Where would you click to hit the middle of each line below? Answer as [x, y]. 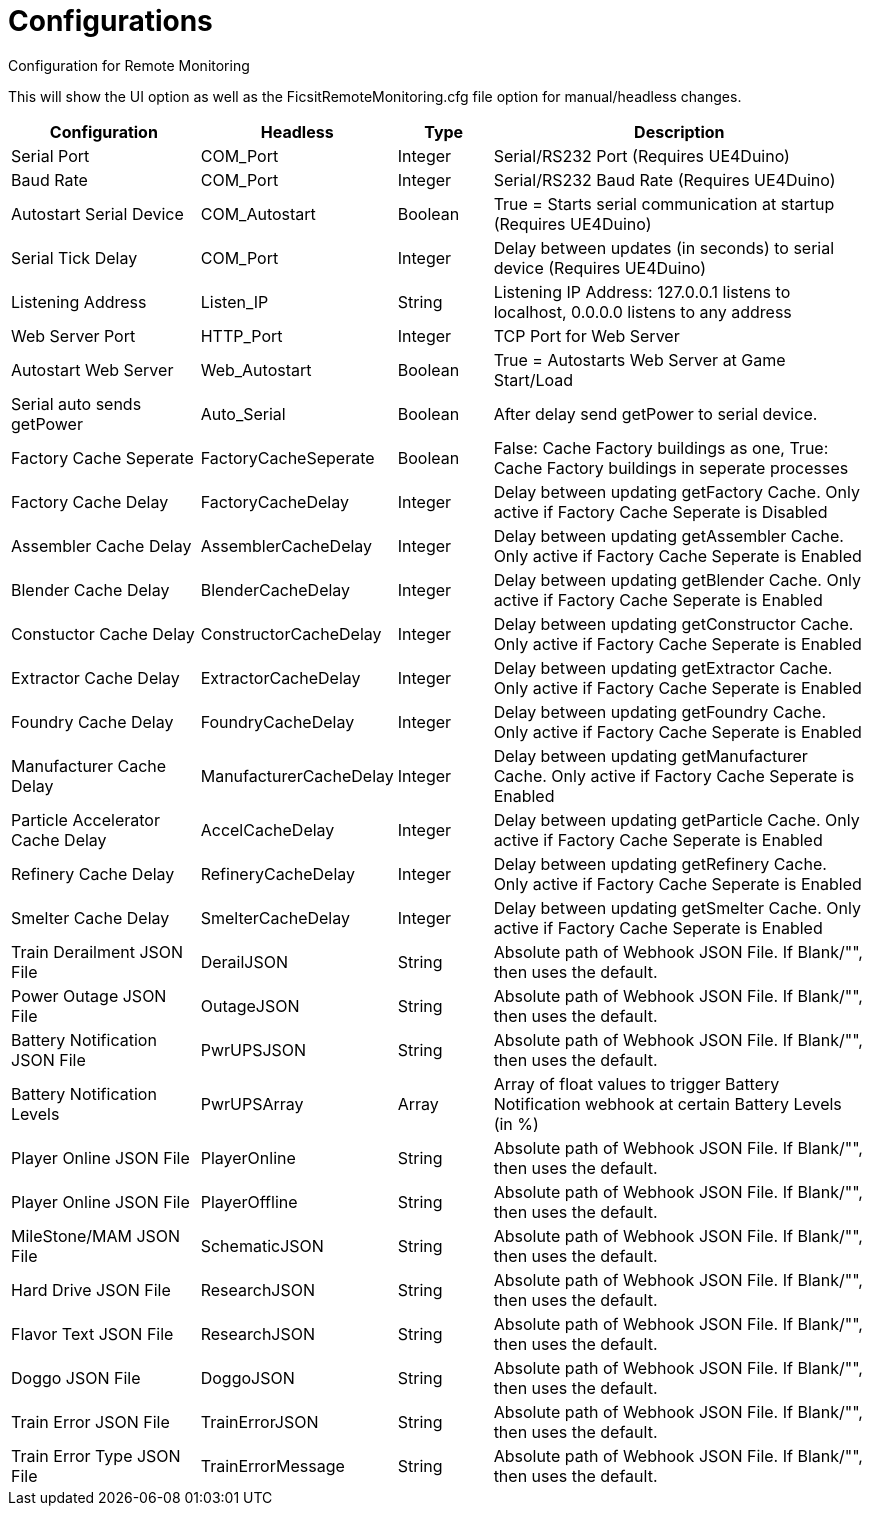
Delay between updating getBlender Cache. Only [677, 579]
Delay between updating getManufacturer [650, 755]
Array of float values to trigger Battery [636, 1083]
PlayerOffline [249, 1201]
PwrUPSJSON [253, 1049]
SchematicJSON [262, 1245]
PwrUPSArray [252, 1103]
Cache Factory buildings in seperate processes [671, 467]
